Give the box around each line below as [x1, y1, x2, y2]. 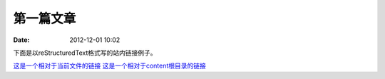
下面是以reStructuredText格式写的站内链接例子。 [13, 48, 157, 57]
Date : [13, 36, 30, 44]
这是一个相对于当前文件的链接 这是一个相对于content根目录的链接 [13, 61, 207, 70]
